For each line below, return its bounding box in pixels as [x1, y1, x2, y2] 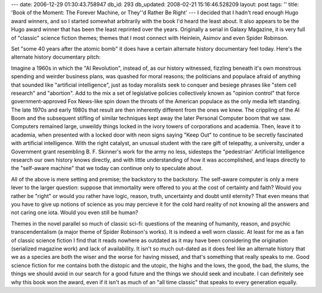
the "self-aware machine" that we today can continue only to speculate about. [11, 165, 203, 172]
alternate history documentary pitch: [11, 54, 101, 61]
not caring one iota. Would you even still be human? [11, 209, 138, 216]
